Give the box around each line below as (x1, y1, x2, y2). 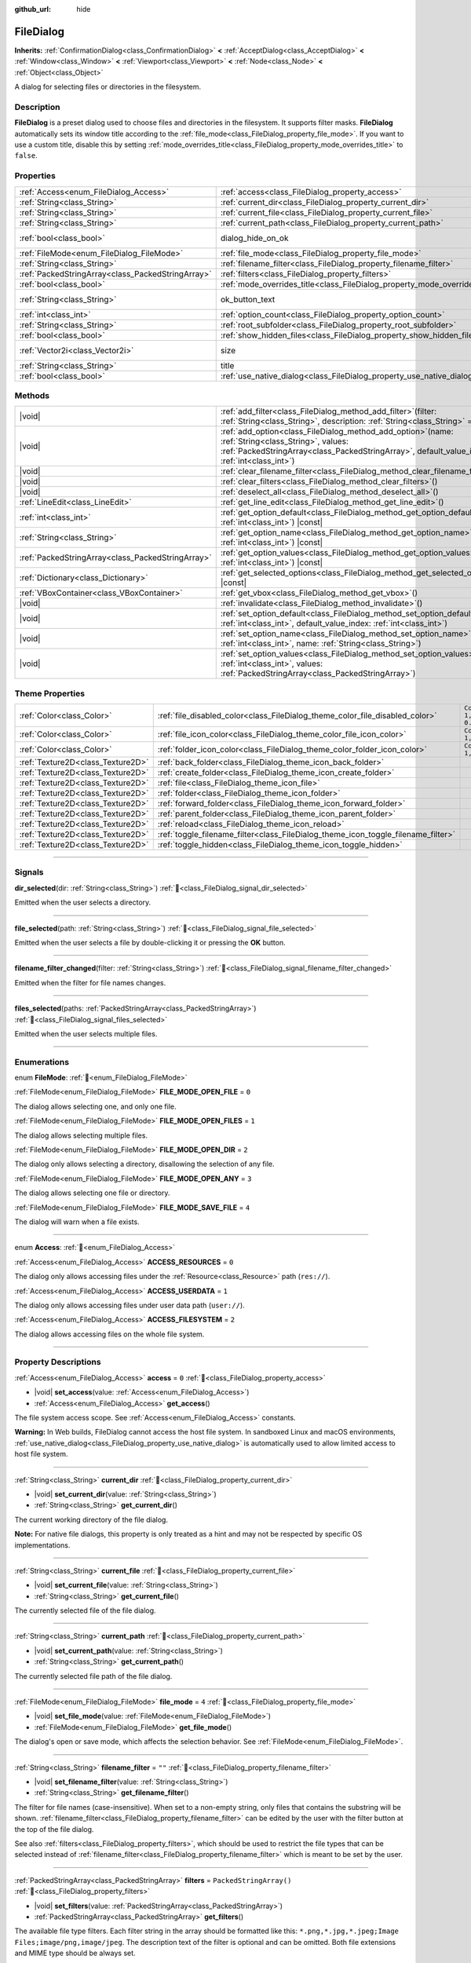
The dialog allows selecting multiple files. (14, 1131, 148, 1140)
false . (14, 151, 38, 160)
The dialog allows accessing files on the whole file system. (14, 1329, 205, 1339)
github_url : (14, 5, 51, 13)
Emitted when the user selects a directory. (14, 897, 152, 907)
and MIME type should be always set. (14, 1948, 137, 1958)
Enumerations (14, 1056, 70, 1067)
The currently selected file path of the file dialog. (14, 1671, 173, 1680)
